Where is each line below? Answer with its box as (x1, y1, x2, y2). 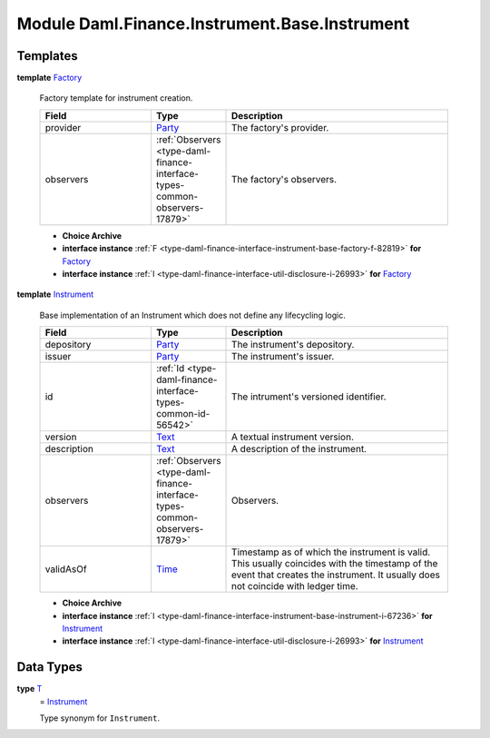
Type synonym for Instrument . (39, 713, 161, 723)
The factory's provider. (231, 121, 329, 133)
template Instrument (16, 289, 94, 300)
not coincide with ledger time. (231, 580, 358, 593)
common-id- (155, 408, 211, 420)
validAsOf (44, 563, 87, 576)
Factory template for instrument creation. (39, 93, 193, 103)
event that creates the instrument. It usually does (231, 568, 440, 581)
